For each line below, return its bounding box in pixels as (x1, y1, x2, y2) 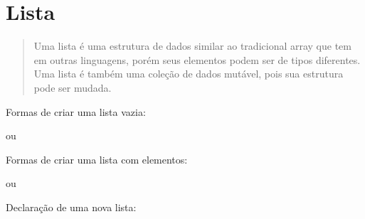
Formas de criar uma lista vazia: (6, 104, 146, 119)
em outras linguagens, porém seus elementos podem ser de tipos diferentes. (33, 52, 361, 67)
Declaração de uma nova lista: (6, 199, 137, 214)
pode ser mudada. (33, 80, 112, 95)
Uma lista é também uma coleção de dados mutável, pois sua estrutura (33, 66, 344, 81)
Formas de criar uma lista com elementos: (6, 151, 188, 166)
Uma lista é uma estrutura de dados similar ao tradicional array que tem (33, 38, 351, 53)
